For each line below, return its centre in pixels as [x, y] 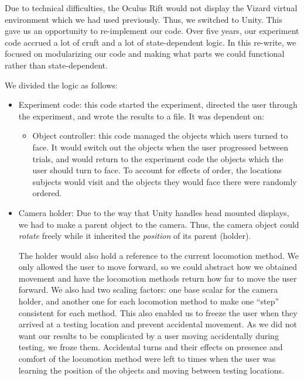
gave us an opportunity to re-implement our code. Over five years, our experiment [152, 31]
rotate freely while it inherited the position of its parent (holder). [135, 236]
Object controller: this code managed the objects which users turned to [160, 136]
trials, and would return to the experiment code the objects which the [158, 158]
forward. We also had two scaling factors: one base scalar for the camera [148, 290]
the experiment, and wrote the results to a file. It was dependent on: [141, 116]
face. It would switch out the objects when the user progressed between [160, 147]
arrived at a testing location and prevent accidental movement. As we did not [158, 324]
